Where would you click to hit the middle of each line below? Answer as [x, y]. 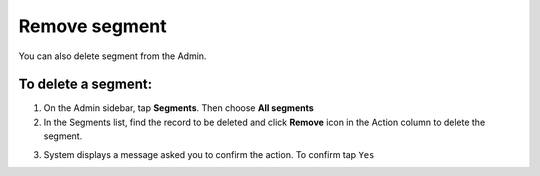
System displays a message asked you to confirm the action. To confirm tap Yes [209, 154]
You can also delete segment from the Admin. [112, 56]
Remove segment [92, 26]
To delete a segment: [85, 84]
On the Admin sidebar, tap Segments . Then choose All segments [178, 108]
